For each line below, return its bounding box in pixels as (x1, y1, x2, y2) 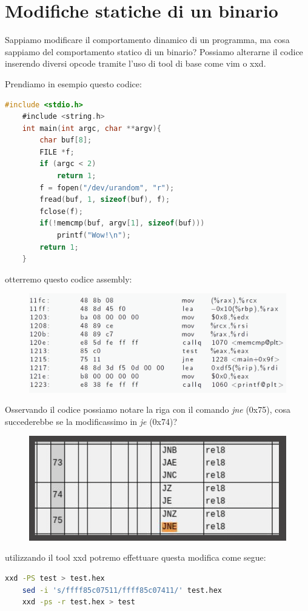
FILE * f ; (39, 147, 75, 156)
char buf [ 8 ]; (39, 136, 92, 145)
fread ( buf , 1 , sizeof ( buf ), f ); (39, 195, 170, 204)
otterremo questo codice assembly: (5, 272, 132, 285)
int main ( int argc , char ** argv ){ (22, 124, 161, 133)
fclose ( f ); (39, 207, 83, 216)
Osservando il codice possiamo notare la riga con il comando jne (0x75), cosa (5, 403, 290, 416)
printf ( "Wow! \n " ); (56, 231, 131, 240)
